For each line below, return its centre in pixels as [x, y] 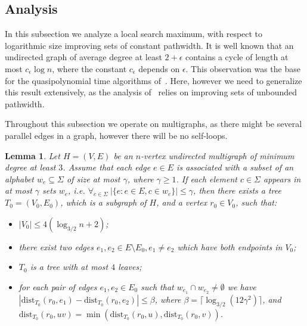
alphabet [20, 178]
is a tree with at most [69, 267]
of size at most [94, 178]
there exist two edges [56, 246]
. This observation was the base [243, 68]
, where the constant [89, 68]
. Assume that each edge [107, 167]
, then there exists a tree [237, 190]
